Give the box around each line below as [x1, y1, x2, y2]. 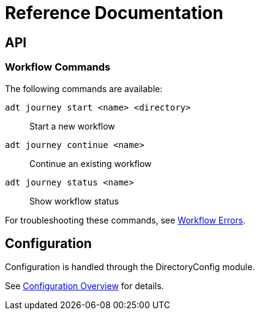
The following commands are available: [5, 83, 163, 94]
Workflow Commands [5, 61, 111, 74]
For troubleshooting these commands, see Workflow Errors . [5, 214, 246, 225]
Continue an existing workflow [29, 158, 152, 169]
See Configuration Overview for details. [5, 281, 164, 292]
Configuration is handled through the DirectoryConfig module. [5, 262, 255, 273]
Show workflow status [29, 195, 119, 206]
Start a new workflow [29, 120, 115, 131]
